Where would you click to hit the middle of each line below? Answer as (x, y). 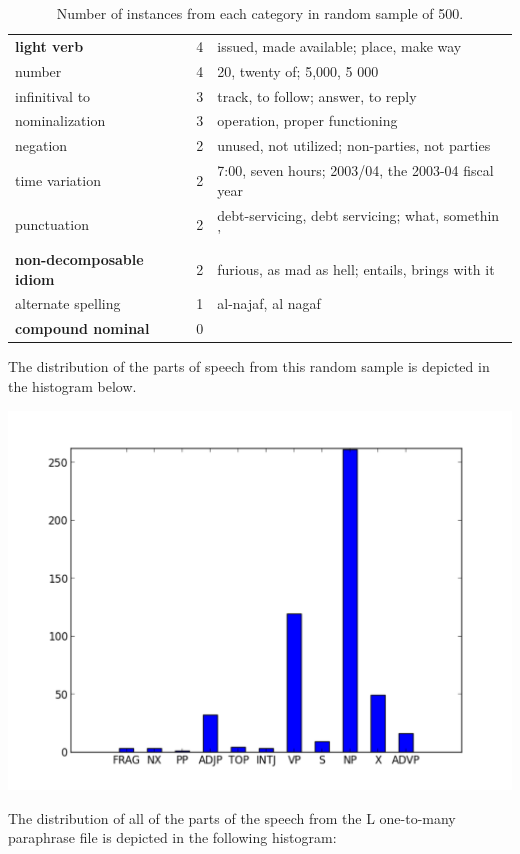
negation (41, 145)
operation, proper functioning (307, 120)
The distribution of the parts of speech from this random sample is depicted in (249, 366)
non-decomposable (79, 258)
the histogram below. (72, 385)
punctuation (52, 224)
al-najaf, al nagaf (269, 303)
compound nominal (82, 328)
